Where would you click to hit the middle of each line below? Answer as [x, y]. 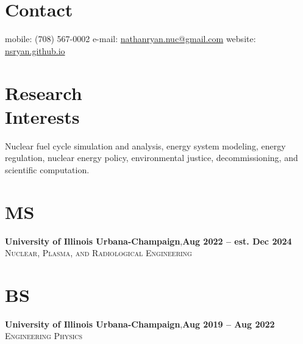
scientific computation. [47, 169]
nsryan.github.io [35, 50]
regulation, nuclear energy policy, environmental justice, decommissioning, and [151, 158]
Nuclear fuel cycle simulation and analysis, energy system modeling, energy [145, 145]
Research [44, 92]
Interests [42, 116]
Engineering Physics [44, 336]
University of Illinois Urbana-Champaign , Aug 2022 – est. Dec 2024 [148, 241]
